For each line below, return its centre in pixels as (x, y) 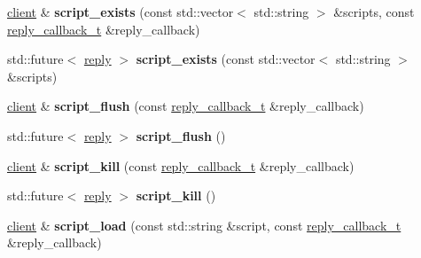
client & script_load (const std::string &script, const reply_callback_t (204, 225)
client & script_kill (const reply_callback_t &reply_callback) (181, 165)
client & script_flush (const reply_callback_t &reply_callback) (186, 106)
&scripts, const (374, 12)
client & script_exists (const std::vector (121, 12)
